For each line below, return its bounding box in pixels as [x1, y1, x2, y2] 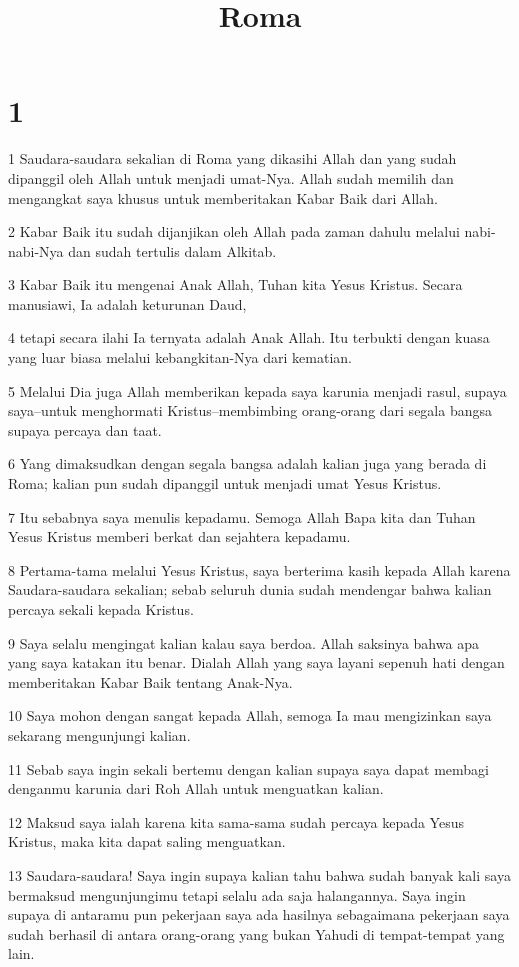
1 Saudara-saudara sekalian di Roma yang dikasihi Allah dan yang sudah [8, 148, 457, 169]
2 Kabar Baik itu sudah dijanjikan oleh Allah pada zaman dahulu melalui [8, 221, 460, 242]
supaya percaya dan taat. [8, 419, 162, 440]
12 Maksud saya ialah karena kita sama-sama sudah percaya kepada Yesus [8, 811, 464, 832]
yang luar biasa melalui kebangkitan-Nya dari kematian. [8, 347, 352, 368]
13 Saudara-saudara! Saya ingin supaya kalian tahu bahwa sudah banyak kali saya [8, 864, 511, 885]
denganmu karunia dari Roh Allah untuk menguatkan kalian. [8, 778, 384, 799]
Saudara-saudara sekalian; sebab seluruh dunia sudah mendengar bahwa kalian [8, 579, 492, 600]
